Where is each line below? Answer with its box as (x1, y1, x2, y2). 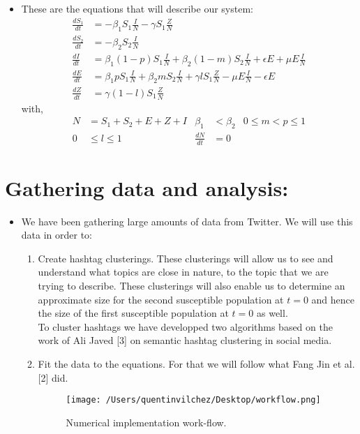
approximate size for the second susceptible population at (38, 292, 284, 306)
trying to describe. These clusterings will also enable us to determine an (38, 278, 345, 293)
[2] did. (38, 370, 68, 384)
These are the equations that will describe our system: (21, 1, 253, 15)
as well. (256, 306, 288, 320)
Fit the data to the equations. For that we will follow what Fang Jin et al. (38, 357, 355, 371)
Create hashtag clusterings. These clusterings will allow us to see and (38, 250, 333, 265)
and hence (311, 292, 355, 306)
